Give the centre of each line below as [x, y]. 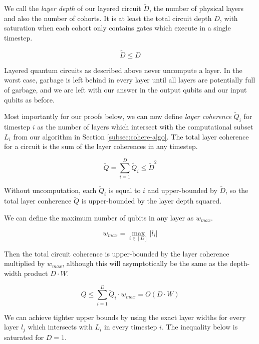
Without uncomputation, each [50, 190]
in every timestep [131, 327]
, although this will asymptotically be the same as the [145, 263]
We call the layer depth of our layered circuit [73, 8]
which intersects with [60, 327]
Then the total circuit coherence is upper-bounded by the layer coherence [117, 253]
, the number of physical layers [196, 8]
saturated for [24, 337]
